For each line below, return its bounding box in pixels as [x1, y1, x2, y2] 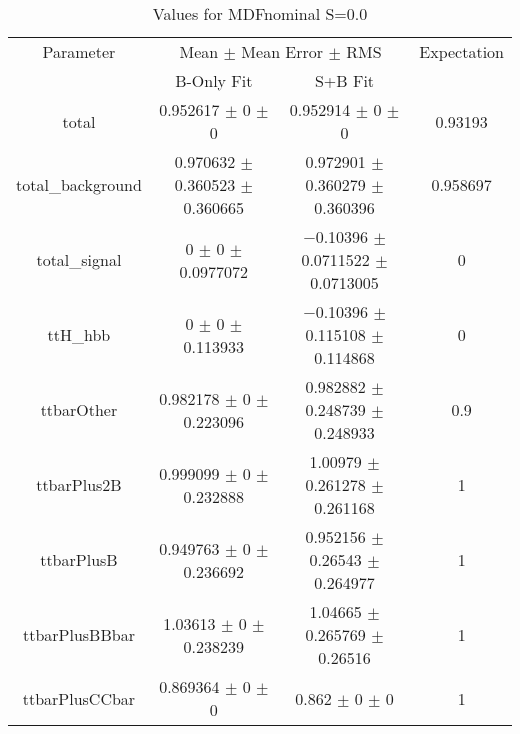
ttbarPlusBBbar [22, 623, 135, 646]
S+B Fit [314, 69, 375, 92]
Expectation [419, 40, 504, 63]
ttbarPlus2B [36, 473, 122, 496]
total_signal [36, 248, 122, 271]
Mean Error [241, 40, 324, 63]
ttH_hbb [47, 323, 111, 346]
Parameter [42, 40, 116, 63]
